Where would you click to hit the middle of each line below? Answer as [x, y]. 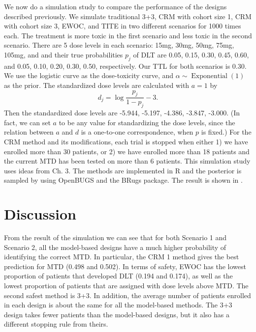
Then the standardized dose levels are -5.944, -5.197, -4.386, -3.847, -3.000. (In [122, 113]
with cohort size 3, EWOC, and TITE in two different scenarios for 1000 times [123, 26]
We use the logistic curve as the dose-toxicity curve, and [89, 75]
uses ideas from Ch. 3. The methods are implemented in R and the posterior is [123, 170]
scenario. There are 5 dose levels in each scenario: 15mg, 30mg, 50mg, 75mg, [119, 45]
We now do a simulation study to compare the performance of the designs [115, 6]
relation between [29, 132]
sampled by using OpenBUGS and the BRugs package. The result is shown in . [123, 180]
